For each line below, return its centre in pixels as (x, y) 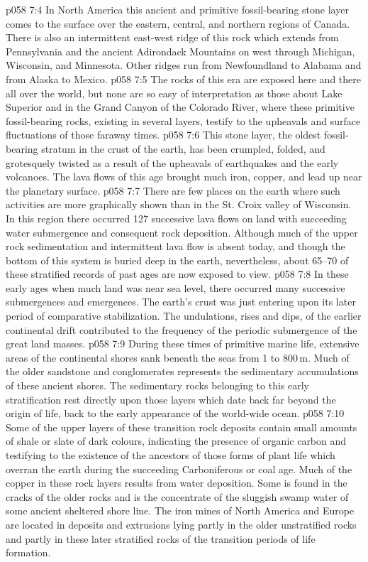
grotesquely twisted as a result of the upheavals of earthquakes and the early (172, 162)
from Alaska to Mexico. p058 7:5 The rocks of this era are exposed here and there (184, 79)
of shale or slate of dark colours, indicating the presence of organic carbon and (176, 441)
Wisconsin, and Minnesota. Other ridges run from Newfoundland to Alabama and (184, 65)
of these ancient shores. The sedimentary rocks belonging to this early (157, 385)
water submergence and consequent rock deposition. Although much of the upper (182, 232)
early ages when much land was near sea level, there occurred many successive (175, 287)
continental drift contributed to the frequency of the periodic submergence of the (182, 329)
